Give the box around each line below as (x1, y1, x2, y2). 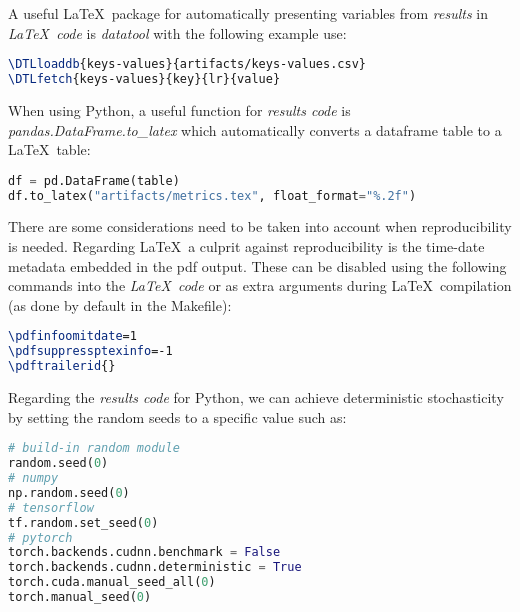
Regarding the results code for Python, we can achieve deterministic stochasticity (8, 387, 504, 408)
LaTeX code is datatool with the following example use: (8, 22, 347, 43)
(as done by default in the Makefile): (8, 294, 232, 315)
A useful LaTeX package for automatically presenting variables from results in (8, 3, 489, 23)
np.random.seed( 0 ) (8, 485, 130, 500)
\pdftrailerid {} (8, 359, 116, 374)
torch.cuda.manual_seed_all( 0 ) (8, 575, 216, 590)
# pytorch (8, 530, 73, 545)
